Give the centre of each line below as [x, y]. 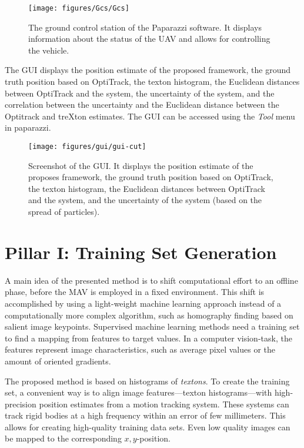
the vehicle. [49, 50]
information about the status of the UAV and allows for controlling [149, 39]
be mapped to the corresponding [63, 438]
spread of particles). [64, 212]
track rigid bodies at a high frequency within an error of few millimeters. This [145, 415]
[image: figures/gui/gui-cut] [87, 147]
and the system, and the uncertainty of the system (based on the [145, 200]
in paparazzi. [28, 127]
